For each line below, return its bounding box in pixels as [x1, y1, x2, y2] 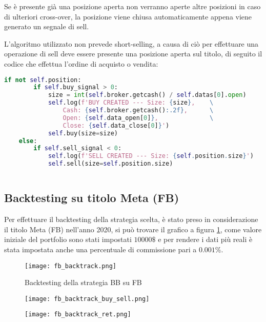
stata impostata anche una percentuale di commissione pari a [4, 244, 197, 254]
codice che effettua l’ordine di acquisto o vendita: [4, 58, 158, 69]
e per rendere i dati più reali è [158, 234, 253, 245]
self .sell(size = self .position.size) [48, 160, 173, 168]
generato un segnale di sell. [4, 21, 89, 32]
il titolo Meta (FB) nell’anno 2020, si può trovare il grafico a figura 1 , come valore [4, 224, 262, 234]
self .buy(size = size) [48, 129, 118, 137]
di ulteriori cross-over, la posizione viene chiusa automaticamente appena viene [4, 11, 252, 22]
